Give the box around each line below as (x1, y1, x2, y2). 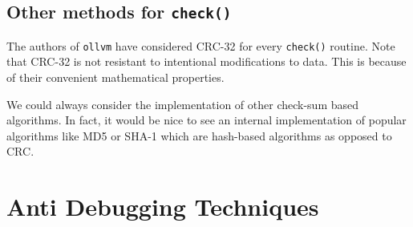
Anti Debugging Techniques (6, 190, 319, 223)
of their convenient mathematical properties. (6, 69, 225, 86)
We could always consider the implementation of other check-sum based (6, 95, 359, 112)
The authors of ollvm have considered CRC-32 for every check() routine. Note (6, 37, 395, 54)
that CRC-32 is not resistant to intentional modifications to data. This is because (6, 53, 407, 70)
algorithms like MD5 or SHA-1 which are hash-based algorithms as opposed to (6, 127, 392, 144)
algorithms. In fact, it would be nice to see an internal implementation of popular (6, 111, 407, 128)
